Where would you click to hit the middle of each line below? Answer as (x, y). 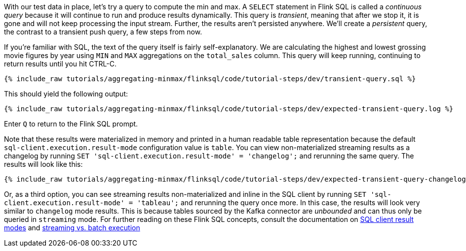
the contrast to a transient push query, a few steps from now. (103, 32)
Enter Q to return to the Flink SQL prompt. (71, 124)
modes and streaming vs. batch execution (72, 228)
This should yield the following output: (66, 94)
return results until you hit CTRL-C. (60, 64)
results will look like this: (43, 164)
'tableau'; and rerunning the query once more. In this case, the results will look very (278, 203)
